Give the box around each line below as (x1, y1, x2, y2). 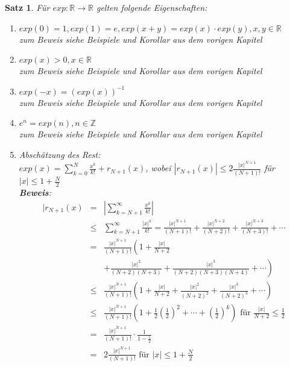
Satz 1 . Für (5, 1, 50, 13)
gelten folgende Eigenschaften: (96, 1, 207, 13)
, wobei (145, 162, 171, 174)
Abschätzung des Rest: (19, 148, 101, 160)
